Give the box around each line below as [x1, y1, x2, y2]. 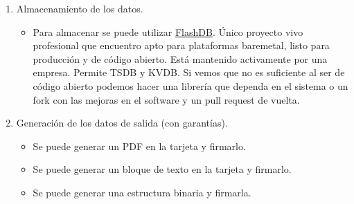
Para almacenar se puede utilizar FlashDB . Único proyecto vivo [33, 24, 303, 39]
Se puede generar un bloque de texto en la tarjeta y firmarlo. [33, 162, 292, 176]
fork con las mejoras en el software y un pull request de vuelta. [33, 92, 300, 106]
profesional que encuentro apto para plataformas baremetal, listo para [33, 38, 330, 53]
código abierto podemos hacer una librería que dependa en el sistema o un [33, 78, 348, 93]
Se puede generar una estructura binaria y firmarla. [33, 185, 251, 199]
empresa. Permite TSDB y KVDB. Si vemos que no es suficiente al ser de [33, 65, 345, 80]
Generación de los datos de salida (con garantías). [16, 115, 228, 130]
